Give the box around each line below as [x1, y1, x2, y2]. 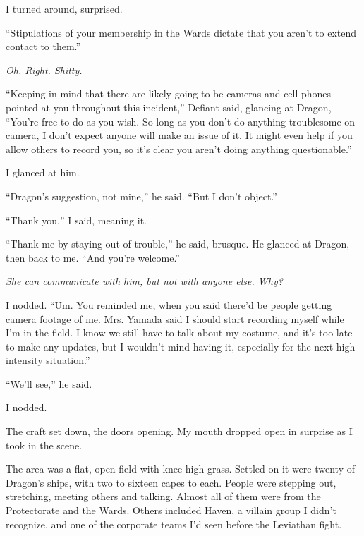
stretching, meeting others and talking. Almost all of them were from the [6, 489, 321, 504]
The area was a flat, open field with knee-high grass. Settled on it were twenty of [6, 461, 355, 476]
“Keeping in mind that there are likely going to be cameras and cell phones [6, 86, 332, 101]
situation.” [46, 353, 90, 367]
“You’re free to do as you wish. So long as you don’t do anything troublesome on [6, 114, 356, 128]
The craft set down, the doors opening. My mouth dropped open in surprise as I [6, 424, 353, 439]
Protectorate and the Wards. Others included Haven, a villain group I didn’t [6, 503, 336, 518]
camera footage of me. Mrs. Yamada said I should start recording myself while [6, 311, 344, 326]
